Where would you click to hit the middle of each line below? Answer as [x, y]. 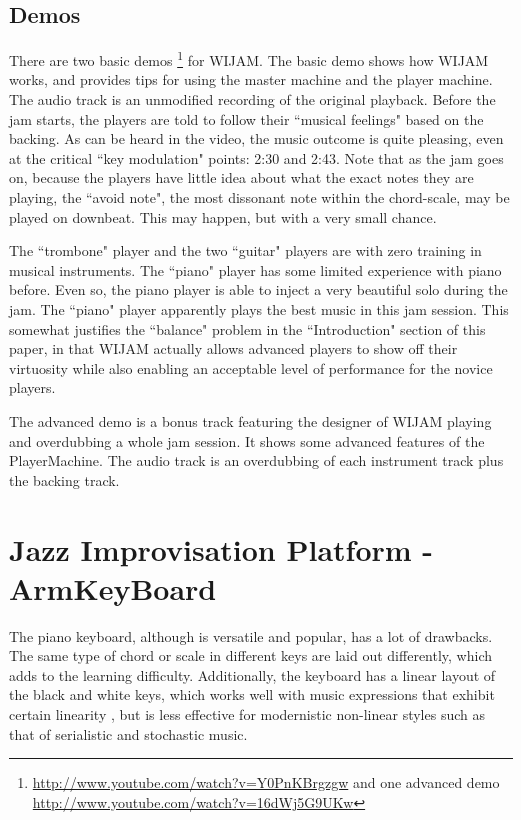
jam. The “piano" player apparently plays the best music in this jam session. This [259, 308]
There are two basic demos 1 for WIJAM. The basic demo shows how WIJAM [249, 58]
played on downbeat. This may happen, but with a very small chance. [223, 216]
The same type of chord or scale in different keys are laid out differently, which [250, 655]
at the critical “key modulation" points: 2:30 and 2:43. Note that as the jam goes [256, 157]
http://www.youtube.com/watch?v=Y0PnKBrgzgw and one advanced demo [266, 782]
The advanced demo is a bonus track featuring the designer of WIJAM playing [250, 420]
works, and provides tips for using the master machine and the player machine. [251, 79]
